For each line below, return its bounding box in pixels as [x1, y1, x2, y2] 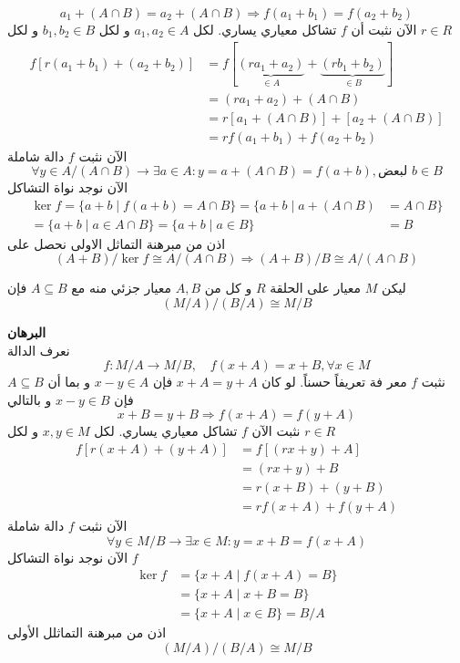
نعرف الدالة [7, 340, 70, 359]
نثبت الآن [251, 421, 301, 440]
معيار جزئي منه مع [71, 278, 171, 297]
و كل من [204, 278, 252, 297]
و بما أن [47, 372, 90, 391]
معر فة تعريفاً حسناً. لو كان [261, 372, 407, 391]
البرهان [7, 323, 46, 342]
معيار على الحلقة [270, 278, 362, 297]
